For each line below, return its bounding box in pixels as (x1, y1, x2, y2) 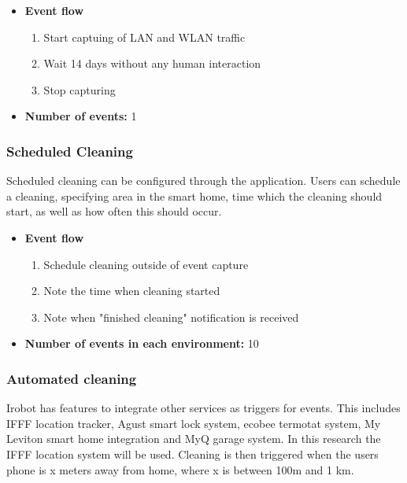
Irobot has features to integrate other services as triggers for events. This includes (6, 400, 401, 416)
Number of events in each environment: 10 (24, 335, 259, 352)
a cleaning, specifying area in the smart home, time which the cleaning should (6, 187, 383, 204)
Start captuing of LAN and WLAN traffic (43, 28, 246, 45)
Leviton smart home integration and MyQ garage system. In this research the (6, 430, 381, 447)
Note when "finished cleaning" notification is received (43, 308, 299, 325)
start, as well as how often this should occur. (6, 203, 222, 219)
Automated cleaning (6, 368, 137, 388)
